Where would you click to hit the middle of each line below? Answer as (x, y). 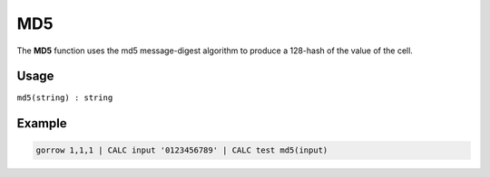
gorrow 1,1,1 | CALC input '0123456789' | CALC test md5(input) (182, 150)
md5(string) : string (65, 98)
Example (42, 123)
